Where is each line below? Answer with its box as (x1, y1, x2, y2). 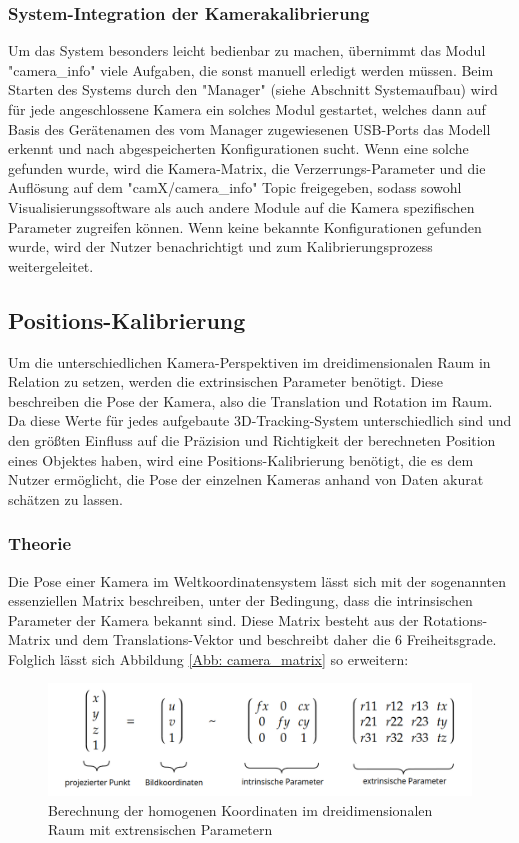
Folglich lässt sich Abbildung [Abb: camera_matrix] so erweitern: (8, 648, 409, 669)
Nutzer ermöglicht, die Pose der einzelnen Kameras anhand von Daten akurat (8, 469, 484, 490)
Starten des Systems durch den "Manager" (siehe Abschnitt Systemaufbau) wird (8, 79, 498, 100)
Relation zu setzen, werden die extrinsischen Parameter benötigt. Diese (8, 371, 444, 392)
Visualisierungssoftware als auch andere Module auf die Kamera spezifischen (8, 196, 475, 217)
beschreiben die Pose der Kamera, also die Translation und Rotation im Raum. (8, 390, 493, 411)
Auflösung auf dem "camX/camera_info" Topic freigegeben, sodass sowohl (8, 177, 462, 198)
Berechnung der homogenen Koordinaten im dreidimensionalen (48, 799, 433, 820)
